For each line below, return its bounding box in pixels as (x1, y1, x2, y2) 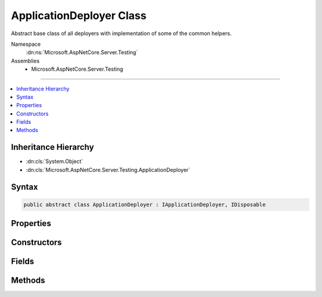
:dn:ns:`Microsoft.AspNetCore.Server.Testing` (26, 49, 138, 56)
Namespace (11, 40, 41, 48)
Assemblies (11, 57, 40, 64)
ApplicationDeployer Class (11, 9, 147, 22)
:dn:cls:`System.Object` (26, 158, 83, 165)
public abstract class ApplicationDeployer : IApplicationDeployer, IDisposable (23, 201, 266, 208)
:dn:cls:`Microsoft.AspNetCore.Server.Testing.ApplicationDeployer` (26, 166, 191, 173)
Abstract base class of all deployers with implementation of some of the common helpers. (11, 30, 232, 37)
